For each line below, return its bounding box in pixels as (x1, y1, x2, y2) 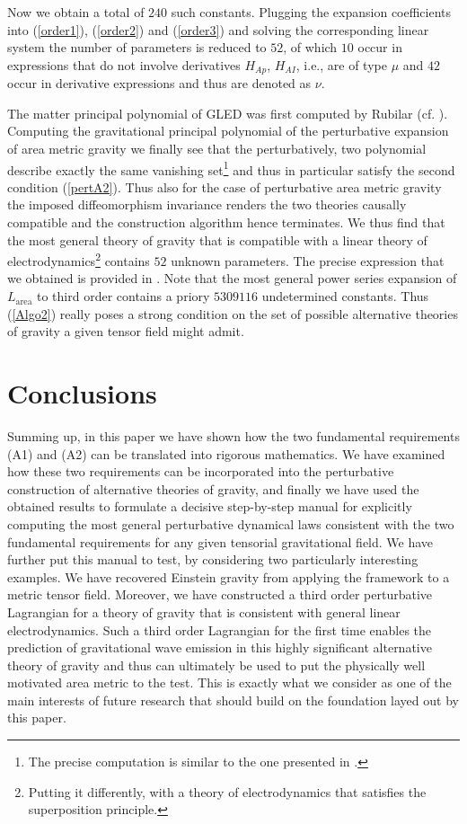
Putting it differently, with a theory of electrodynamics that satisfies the (28, 782, 427, 801)
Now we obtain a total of (7, 3, 145, 21)
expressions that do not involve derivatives (7, 55, 241, 74)
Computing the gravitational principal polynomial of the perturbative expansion (7, 121, 449, 140)
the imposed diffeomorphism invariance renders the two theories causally (7, 195, 407, 214)
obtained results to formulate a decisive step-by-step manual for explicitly (7, 497, 412, 516)
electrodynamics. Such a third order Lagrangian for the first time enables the (7, 620, 432, 639)
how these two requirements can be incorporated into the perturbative (7, 462, 394, 481)
